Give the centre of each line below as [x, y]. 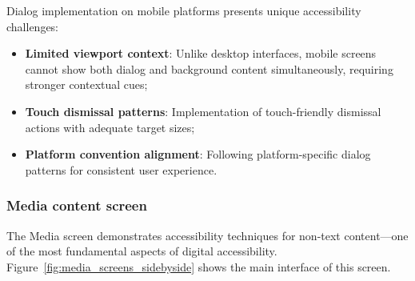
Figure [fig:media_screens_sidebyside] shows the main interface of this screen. [199, 266]
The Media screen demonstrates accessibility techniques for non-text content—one [207, 235]
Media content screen [77, 205]
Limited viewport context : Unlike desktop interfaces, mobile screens [201, 53]
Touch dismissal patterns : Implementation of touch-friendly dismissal [203, 111]
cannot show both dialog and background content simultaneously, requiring [209, 68]
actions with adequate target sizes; [110, 127]
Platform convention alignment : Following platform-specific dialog [198, 154]
